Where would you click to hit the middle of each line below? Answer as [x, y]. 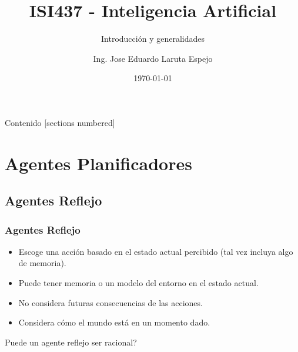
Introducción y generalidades [153, 39]
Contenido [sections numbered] [60, 122]
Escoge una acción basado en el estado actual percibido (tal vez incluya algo [156, 251]
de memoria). [42, 263]
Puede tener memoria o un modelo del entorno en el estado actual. [138, 283]
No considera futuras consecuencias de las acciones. [111, 302]
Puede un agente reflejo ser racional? [71, 342]
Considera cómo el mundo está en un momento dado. [114, 322]
